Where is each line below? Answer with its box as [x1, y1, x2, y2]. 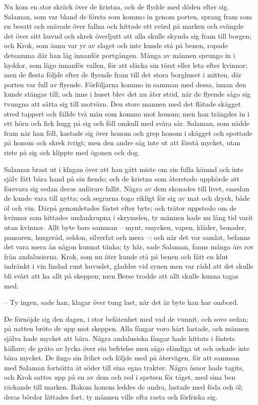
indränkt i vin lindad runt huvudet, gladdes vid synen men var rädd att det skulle [4, 261, 254, 271]
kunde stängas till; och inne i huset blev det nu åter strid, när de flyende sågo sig [4, 89, 251, 99]
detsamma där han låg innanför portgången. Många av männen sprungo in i [4, 50, 235, 60]
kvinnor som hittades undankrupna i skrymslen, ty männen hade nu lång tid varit [4, 212, 253, 223]
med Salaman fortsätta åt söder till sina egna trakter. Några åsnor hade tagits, [4, 362, 244, 372]
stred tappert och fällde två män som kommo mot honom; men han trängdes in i [4, 108, 250, 118]
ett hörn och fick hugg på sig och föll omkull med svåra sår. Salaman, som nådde [4, 118, 250, 128]
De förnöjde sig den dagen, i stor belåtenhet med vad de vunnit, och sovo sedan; [4, 313, 249, 324]
